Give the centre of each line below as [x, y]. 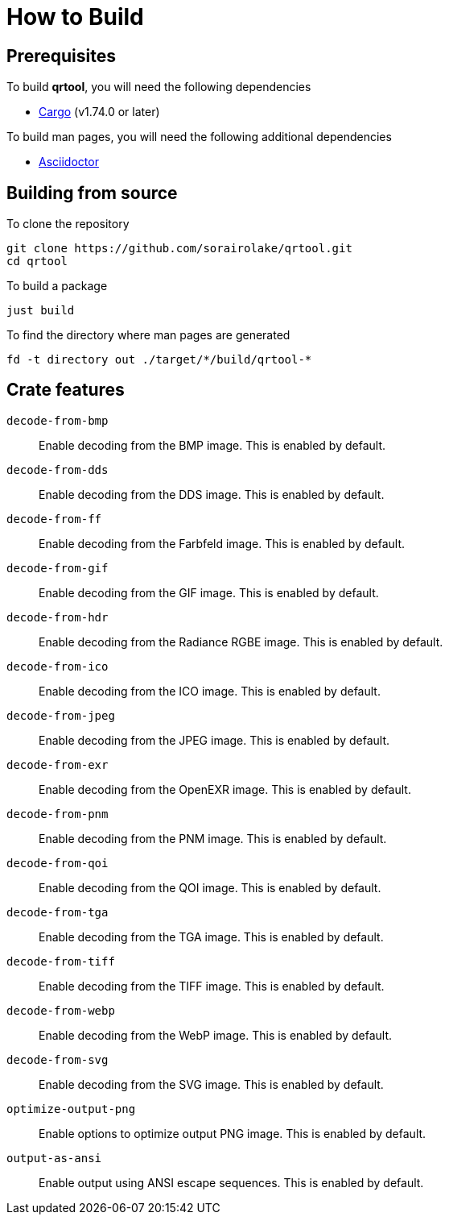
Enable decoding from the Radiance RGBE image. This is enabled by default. [241, 642]
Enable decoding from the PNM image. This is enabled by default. [213, 838]
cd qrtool [37, 262]
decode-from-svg [58, 1059]
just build [41, 311]
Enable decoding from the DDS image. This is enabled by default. [212, 494]
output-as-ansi [54, 1158]
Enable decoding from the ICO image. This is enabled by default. [210, 691]
